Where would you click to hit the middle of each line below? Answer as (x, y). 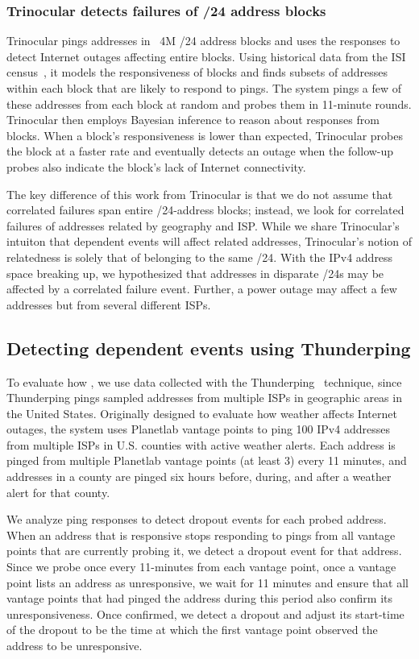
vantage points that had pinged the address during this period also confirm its (199, 598)
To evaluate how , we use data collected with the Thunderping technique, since (204, 381)
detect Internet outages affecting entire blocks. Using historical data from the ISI (206, 56)
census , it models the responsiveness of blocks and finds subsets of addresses (197, 72)
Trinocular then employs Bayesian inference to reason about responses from (193, 120)
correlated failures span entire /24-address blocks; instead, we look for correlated (205, 210)
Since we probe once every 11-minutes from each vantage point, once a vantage (201, 567)
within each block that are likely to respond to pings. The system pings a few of (204, 88)
